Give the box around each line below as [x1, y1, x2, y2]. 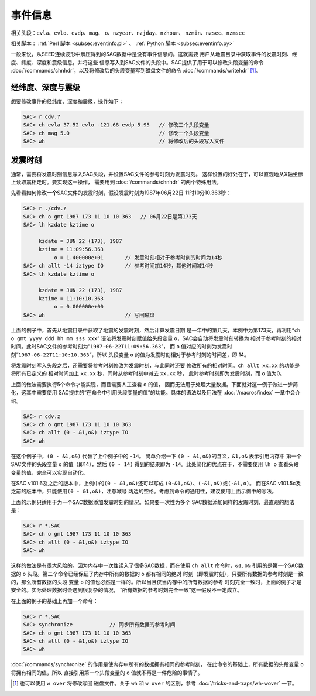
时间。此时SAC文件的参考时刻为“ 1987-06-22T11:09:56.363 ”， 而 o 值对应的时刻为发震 [11, 343, 228, 350]
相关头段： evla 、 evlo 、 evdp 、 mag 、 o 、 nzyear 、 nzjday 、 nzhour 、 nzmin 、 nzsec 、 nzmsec [11, 29, 245, 36]
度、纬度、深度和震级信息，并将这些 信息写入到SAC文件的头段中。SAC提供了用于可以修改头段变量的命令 [11, 59, 264, 66]
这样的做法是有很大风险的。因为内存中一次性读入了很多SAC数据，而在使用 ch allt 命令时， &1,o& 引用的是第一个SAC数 [11, 562, 304, 569]
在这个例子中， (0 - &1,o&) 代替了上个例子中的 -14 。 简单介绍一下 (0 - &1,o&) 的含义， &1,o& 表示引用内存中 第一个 [11, 452, 302, 460]
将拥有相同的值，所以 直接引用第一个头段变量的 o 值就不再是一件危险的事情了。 [11, 669, 203, 676]
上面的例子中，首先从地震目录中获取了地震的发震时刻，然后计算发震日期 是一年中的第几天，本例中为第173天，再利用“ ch [11, 327, 301, 334]
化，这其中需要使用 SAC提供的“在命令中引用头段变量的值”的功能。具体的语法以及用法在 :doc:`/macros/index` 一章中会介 [11, 389, 301, 396]
